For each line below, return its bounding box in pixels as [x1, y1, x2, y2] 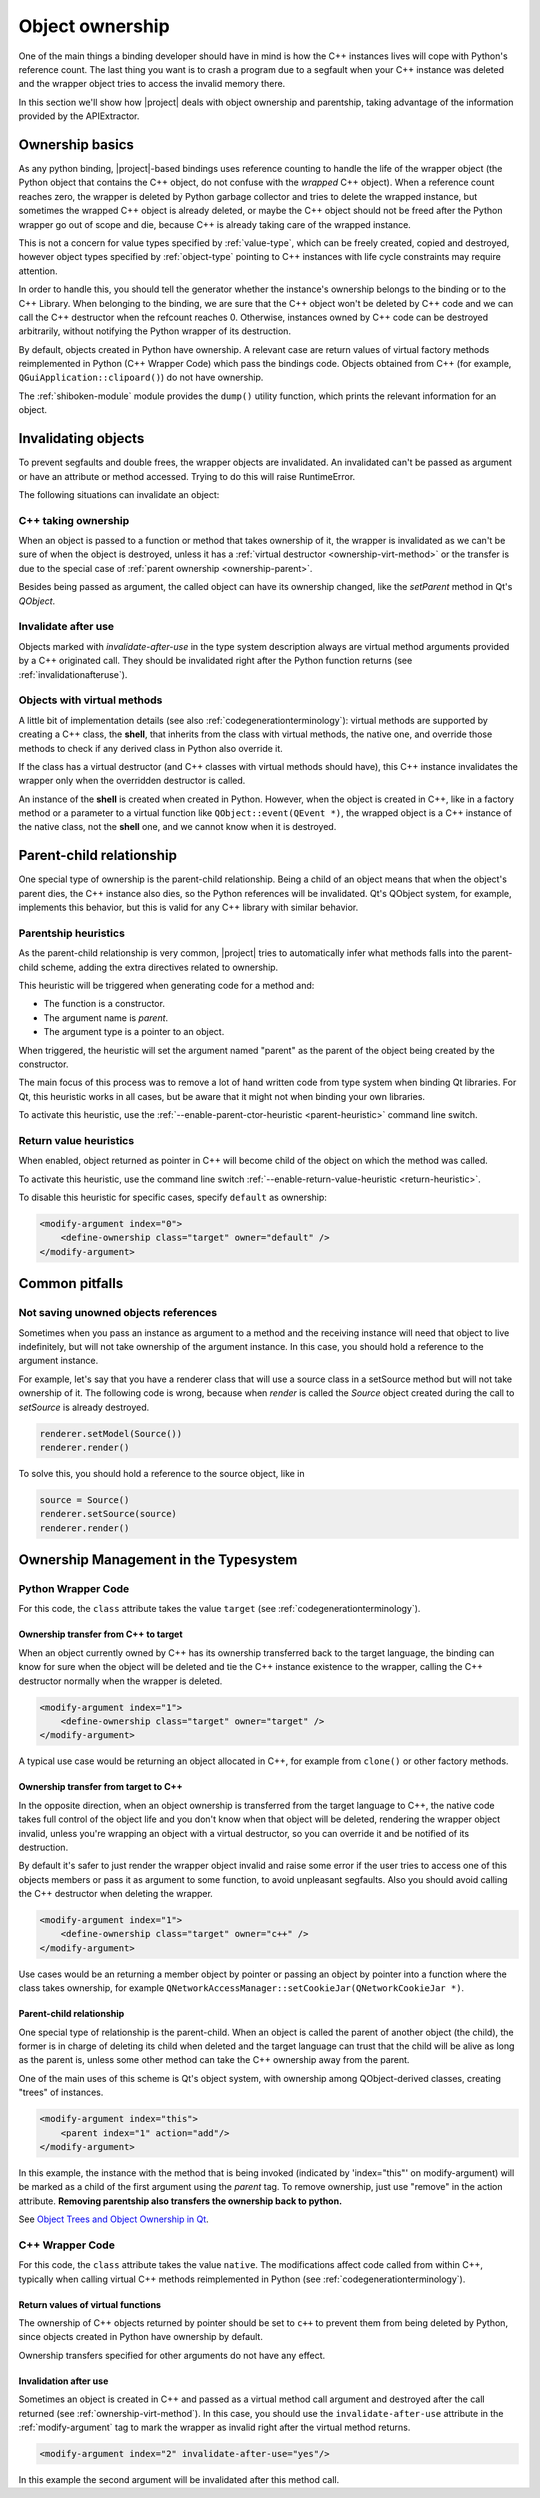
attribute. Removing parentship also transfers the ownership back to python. [18, 2195, 343, 2207]
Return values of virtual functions [18, 2298, 162, 2310]
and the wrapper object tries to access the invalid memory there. [18, 78, 286, 90]
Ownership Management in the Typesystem [18, 1551, 298, 1569]
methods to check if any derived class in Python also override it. [18, 742, 284, 754]
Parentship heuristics [18, 926, 125, 940]
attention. [18, 265, 58, 277]
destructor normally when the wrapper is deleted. [18, 1675, 223, 1687]
